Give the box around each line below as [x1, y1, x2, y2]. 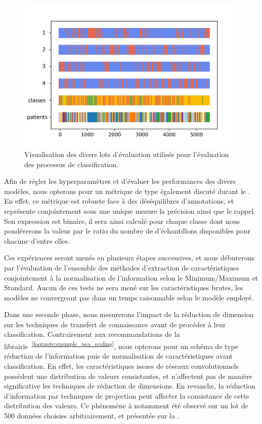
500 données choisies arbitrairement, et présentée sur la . [4, 410, 180, 420]
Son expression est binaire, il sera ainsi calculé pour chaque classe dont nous [4, 215, 240, 226]
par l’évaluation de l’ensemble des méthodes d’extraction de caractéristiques [4, 262, 239, 273]
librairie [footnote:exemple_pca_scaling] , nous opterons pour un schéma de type [4, 339, 238, 351]
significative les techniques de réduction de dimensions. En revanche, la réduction [4, 380, 255, 391]
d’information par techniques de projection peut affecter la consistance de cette [4, 390, 249, 401]
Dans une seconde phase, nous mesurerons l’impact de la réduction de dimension [4, 309, 254, 320]
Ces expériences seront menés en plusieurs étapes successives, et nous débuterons [4, 252, 254, 263]
